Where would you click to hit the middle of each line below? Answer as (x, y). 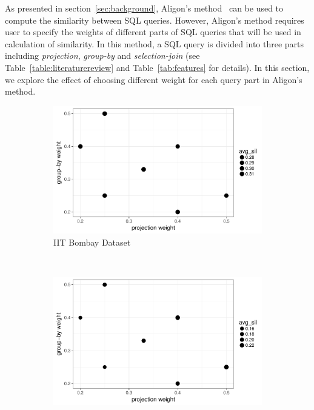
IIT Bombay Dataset (92, 242)
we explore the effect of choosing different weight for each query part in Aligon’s (154, 79)
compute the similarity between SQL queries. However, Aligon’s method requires (155, 20)
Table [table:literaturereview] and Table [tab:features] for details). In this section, (157, 67)
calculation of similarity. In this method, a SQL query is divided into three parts (155, 43)
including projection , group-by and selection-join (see (102, 55)
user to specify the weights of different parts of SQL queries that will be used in (153, 32)
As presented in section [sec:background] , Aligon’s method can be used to (144, 8)
